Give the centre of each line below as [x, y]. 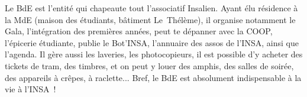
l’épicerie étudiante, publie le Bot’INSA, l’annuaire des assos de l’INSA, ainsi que [152, 42]
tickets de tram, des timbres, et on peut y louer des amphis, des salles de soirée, [149, 65]
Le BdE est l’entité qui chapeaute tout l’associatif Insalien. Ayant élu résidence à [151, 8]
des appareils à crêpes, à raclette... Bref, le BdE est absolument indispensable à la [153, 77]
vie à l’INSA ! [30, 89]
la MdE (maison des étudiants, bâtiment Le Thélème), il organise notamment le [150, 19]
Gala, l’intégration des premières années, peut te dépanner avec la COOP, [139, 31]
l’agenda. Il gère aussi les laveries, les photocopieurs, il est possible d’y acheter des [154, 54]
